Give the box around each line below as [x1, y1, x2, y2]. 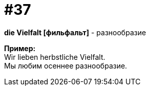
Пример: [4, 43, 36, 53]
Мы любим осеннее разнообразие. [4, 61, 127, 70]
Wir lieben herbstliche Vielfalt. [4, 52, 105, 61]
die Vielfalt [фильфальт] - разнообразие [4, 28, 146, 37]
